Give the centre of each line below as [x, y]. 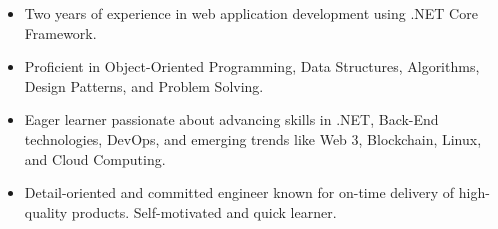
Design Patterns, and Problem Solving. [144, 85]
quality [46, 211]
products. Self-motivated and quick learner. [204, 211]
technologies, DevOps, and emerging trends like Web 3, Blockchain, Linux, [253, 138]
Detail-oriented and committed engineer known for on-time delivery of [239, 192]
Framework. [60, 32]
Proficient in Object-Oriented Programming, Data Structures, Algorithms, [252, 66]
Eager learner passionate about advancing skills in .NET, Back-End [231, 119]
